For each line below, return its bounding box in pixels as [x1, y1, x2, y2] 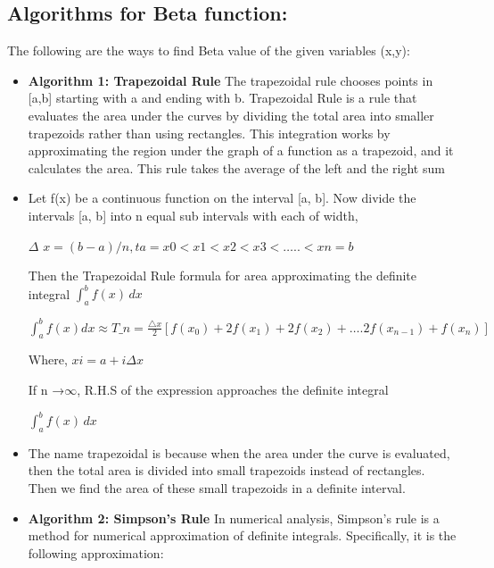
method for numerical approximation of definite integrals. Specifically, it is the [28, 526, 457, 545]
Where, [28, 350, 68, 369]
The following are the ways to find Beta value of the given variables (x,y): [7, 41, 410, 60]
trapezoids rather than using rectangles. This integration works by [28, 123, 391, 142]
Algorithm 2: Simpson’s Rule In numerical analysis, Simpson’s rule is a [28, 508, 440, 527]
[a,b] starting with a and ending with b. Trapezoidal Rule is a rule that [28, 88, 417, 107]
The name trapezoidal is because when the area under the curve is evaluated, [28, 443, 450, 462]
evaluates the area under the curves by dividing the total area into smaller [28, 105, 434, 124]
